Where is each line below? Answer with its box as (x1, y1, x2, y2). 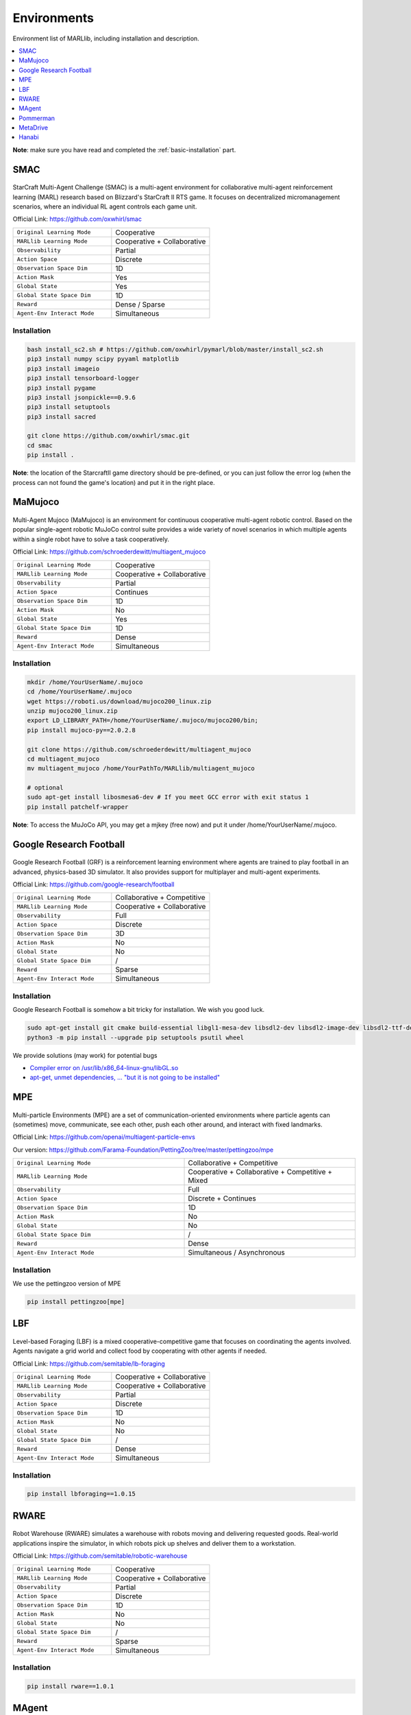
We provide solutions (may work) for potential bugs (12, 1051, 158, 1059)
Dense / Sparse (115, 299, 166, 309)
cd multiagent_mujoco (27, 755, 100, 763)
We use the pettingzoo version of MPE (12, 1279, 121, 1288)
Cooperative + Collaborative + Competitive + (188, 1167, 332, 1176)
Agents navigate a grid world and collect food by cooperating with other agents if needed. (12, 1347, 267, 1355)
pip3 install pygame (27, 384, 96, 392)
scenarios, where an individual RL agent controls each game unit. (12, 202, 197, 211)
